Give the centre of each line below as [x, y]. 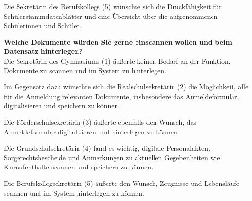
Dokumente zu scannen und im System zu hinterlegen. [85, 70]
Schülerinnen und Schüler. [43, 25]
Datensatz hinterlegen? [43, 51]
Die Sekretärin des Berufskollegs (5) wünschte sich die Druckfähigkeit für [113, 6]
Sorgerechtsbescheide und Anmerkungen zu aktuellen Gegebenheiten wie [112, 157]
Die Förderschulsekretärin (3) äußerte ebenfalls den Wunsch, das [100, 122]
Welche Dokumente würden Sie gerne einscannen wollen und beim [118, 42]
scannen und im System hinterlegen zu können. [74, 193]
